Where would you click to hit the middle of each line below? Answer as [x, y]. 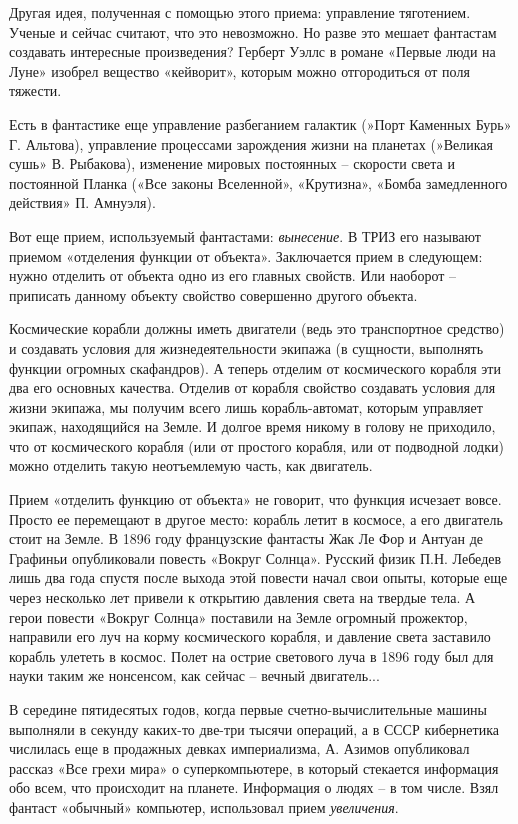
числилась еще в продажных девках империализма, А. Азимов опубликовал [239, 748]
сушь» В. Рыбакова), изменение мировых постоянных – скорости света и [232, 163]
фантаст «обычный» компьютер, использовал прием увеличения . [204, 806]
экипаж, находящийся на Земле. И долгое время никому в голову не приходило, [252, 426]
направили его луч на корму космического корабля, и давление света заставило [250, 636]
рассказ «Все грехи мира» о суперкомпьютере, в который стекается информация [254, 767]
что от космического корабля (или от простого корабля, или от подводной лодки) [256, 445]
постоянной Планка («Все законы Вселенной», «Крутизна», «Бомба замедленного [258, 182]
